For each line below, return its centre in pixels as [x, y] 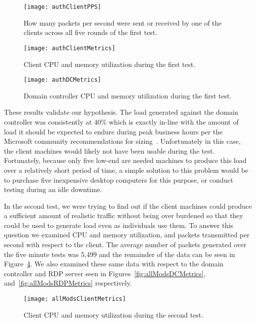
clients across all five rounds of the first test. [91, 32]
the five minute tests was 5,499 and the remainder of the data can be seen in [120, 254]
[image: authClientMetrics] [70, 48]
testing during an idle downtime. [53, 189]
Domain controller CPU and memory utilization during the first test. [128, 95]
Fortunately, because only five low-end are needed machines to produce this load [125, 160]
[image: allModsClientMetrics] [75, 299]
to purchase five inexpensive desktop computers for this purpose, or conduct [119, 179]
